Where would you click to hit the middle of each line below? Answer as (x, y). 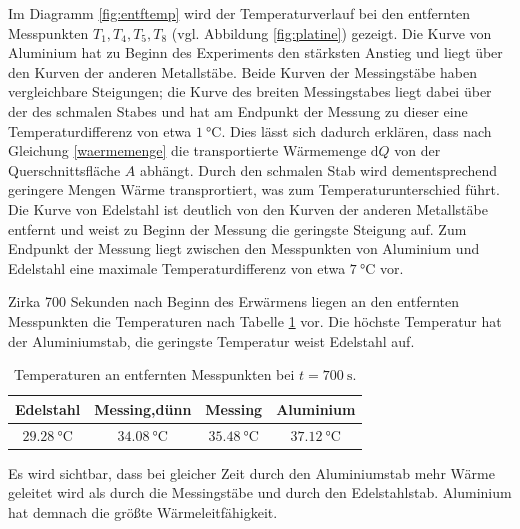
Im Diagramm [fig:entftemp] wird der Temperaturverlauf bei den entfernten (239, 13)
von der (417, 150)
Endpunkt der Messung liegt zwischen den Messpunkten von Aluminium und (244, 248)
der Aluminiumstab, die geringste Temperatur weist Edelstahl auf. (211, 340)
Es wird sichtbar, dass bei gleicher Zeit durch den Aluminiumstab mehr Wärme (251, 472)
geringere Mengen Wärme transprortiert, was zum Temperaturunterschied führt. (254, 189)
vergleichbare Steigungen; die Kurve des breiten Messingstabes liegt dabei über (250, 91)
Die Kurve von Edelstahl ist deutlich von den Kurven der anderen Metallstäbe (248, 208)
